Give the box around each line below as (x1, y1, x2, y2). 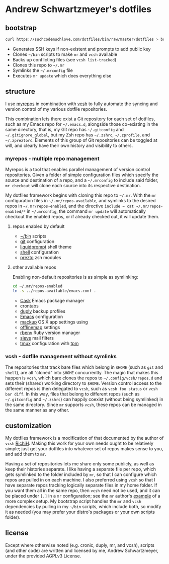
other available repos (12, 264, 56, 270)
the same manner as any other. (5, 407, 69, 413)
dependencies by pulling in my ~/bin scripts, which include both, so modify (5, 503, 161, 509)
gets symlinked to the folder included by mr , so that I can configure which (5, 471, 157, 477)
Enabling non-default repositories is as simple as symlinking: (12, 274, 138, 280)
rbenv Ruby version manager (20, 330, 80, 336)
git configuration (20, 238, 54, 245)
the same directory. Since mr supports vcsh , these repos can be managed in (5, 401, 162, 408)
